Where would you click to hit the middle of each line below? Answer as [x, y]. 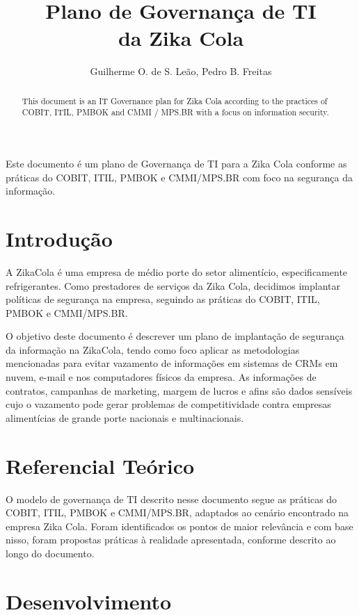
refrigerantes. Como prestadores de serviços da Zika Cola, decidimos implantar [173, 285]
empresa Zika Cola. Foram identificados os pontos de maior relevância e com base [179, 526]
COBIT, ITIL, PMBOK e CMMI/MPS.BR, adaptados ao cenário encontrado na [177, 512]
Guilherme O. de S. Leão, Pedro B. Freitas [181, 71]
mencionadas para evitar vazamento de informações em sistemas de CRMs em [172, 363]
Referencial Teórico [100, 465]
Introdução [59, 238]
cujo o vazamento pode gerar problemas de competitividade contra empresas [168, 404]
